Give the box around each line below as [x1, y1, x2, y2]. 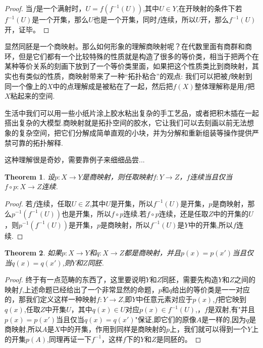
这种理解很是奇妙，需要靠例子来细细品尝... [5, 154, 145, 165]
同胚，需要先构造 [162, 274, 219, 285]
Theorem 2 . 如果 [5, 247, 62, 258]
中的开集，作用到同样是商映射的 [60, 324, 166, 334]
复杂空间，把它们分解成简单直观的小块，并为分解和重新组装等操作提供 [18, 127, 252, 138]
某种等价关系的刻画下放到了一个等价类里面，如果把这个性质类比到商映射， [5, 61, 252, 71]
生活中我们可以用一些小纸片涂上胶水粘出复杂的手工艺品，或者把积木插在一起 [5, 107, 259, 118]
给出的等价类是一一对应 [172, 284, 250, 294]
